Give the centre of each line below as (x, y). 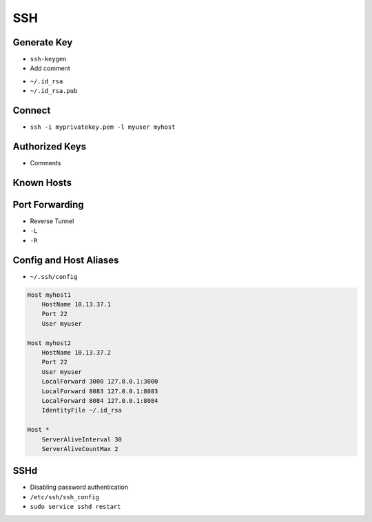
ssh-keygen (48, 59)
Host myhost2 (49, 343)
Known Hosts (42, 182)
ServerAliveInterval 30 (82, 439)
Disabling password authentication (79, 487)
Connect (32, 111)
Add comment (50, 68)
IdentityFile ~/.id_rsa (82, 410)
